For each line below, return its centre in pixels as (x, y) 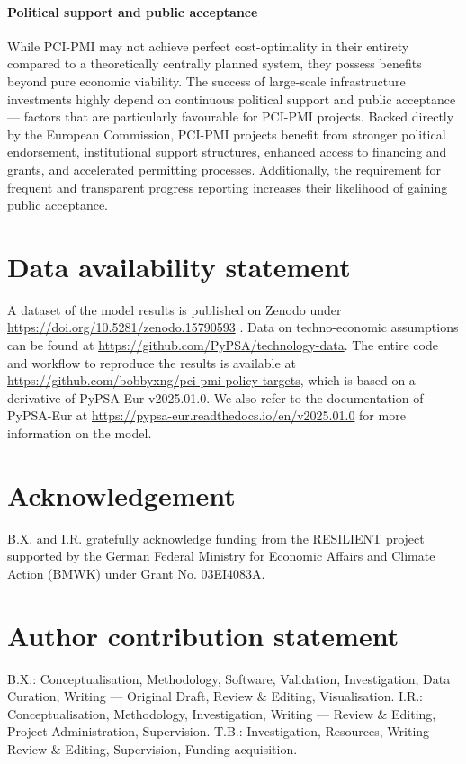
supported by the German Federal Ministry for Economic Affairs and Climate (221, 556)
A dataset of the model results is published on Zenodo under (175, 309)
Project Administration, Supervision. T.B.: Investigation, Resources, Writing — (227, 731)
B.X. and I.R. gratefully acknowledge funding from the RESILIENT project (216, 538)
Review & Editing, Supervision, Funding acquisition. (152, 749)
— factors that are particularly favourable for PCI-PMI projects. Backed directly (231, 117)
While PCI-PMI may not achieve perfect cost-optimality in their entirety (208, 45)
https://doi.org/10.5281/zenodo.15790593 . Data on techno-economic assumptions (233, 327)
